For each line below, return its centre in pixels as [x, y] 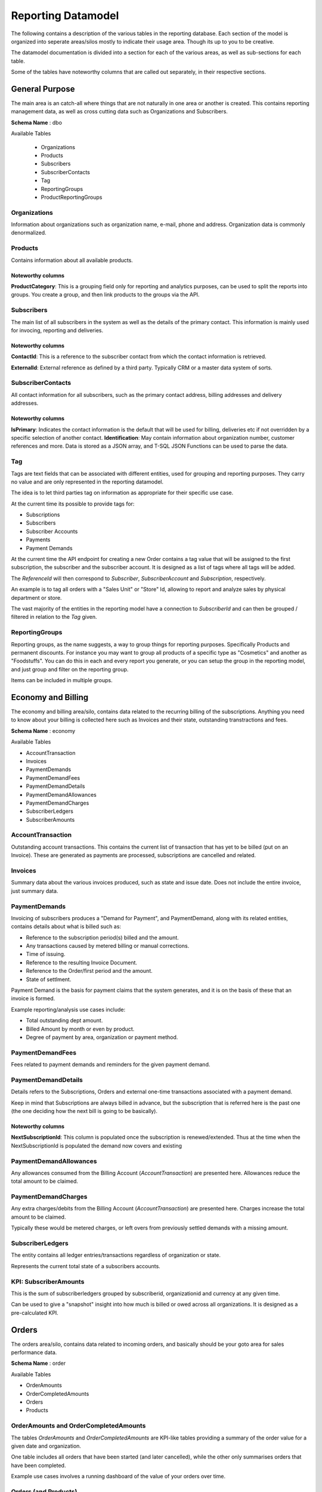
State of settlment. [49, 979]
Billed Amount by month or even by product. [80, 1029]
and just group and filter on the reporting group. [70, 669]
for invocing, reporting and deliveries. [57, 330]
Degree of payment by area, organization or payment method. [102, 1037]
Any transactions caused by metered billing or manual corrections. [108, 946]
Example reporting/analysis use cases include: [68, 1009]
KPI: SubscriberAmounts [48, 1281]
